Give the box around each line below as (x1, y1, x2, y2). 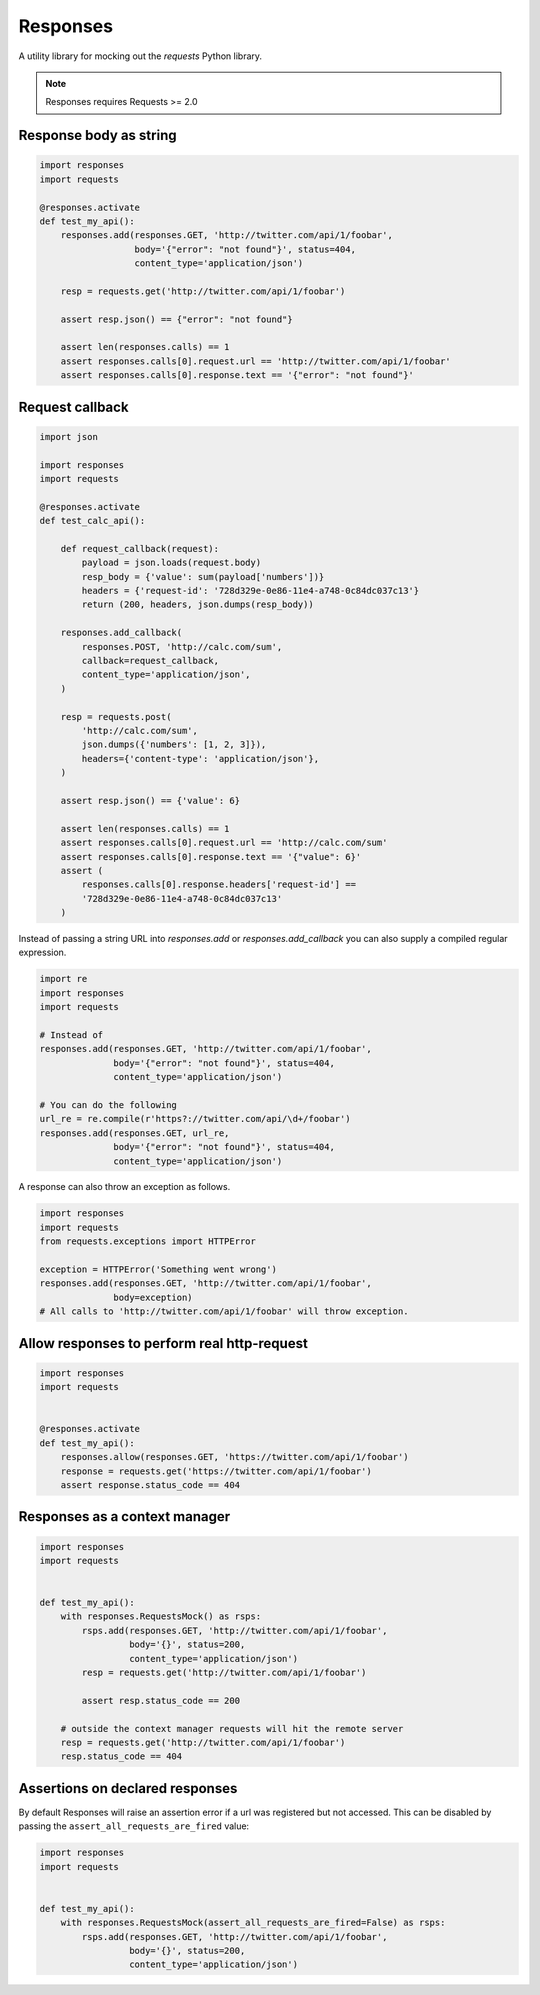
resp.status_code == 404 (60, 1751, 183, 1762)
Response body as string (18, 127, 177, 144)
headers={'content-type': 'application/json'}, (81, 753, 320, 764)
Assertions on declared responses (18, 1780, 238, 1797)
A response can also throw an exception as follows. (18, 1181, 231, 1193)
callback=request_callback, (81, 655, 220, 667)
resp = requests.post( (60, 711, 172, 722)
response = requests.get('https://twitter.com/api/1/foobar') (60, 1465, 372, 1477)
